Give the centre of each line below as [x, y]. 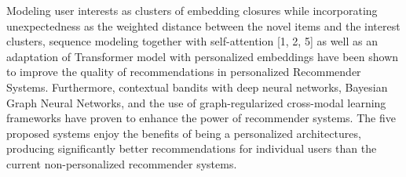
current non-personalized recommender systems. [122, 163]
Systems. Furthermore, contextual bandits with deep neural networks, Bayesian [197, 87]
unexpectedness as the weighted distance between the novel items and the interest [203, 25]
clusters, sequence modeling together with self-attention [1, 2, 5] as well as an [192, 41]
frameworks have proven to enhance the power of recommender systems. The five [201, 118]
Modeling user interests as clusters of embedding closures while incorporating [192, 10]
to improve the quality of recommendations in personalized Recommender [184, 72]
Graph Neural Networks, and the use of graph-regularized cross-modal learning [196, 102]
